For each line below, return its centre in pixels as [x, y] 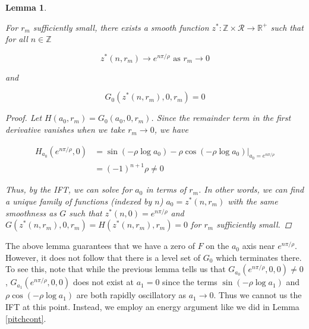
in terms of [166, 189]
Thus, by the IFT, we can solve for [69, 189]
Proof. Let [24, 118]
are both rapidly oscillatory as [131, 295]
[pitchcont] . [26, 318]
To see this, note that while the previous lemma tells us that [116, 269]
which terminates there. [259, 257]
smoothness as [31, 213]
